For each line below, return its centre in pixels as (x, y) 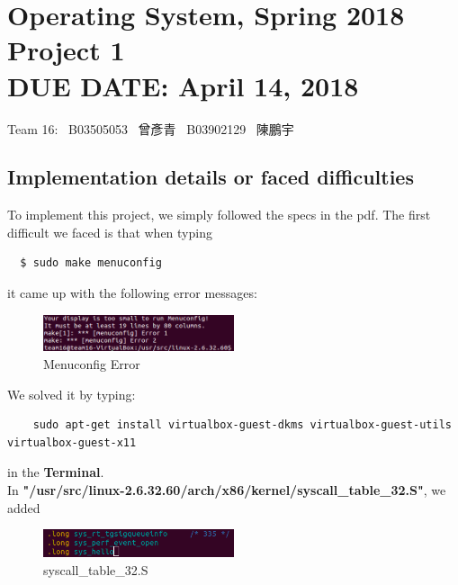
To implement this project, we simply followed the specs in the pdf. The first (219, 215)
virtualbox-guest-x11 (72, 442)
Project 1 (66, 50)
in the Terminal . (56, 472)
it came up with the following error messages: (132, 293)
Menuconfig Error (92, 363)
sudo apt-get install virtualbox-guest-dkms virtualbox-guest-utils (242, 425)
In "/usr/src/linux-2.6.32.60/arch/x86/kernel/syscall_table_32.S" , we (227, 489)
